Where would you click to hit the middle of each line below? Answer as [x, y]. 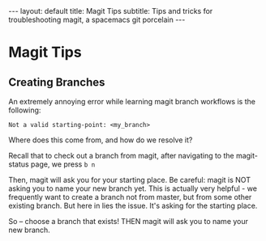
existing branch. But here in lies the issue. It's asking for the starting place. [133, 205]
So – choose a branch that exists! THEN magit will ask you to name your [129, 221]
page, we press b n [63, 164]
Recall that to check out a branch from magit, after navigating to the [121, 156]
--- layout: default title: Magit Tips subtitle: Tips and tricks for [111, 11]
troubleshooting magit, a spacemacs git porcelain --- [97, 19]
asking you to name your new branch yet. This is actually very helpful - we [133, 188]
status [19, 164]
